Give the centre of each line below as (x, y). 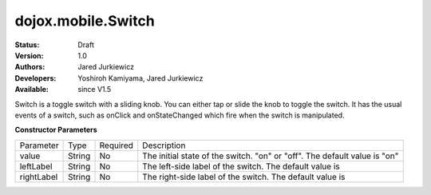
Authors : (30, 67)
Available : (32, 90)
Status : (27, 45)
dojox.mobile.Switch (85, 21)
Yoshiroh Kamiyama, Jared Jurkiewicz (140, 78)
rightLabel (39, 177)
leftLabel (36, 166)
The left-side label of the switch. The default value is (241, 166)
